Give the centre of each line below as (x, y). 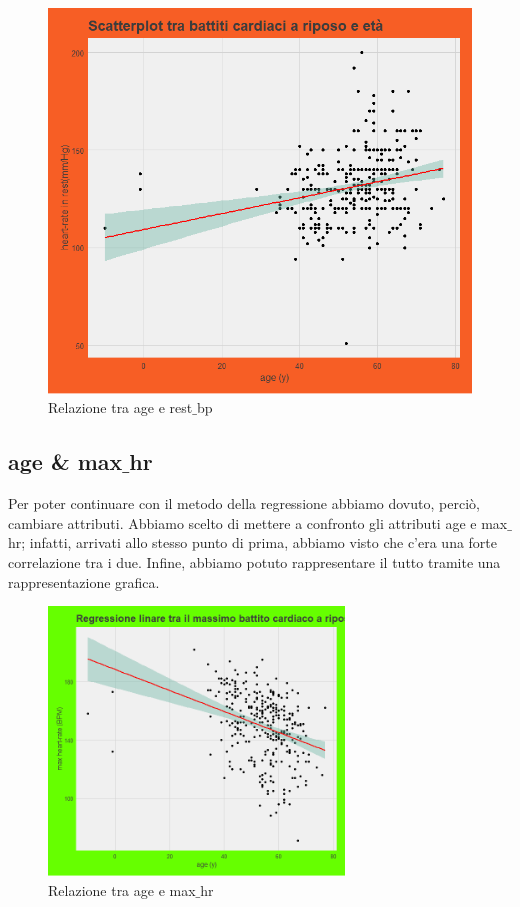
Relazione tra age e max (122, 889)
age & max (65, 461)
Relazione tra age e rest (120, 407)
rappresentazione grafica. (84, 581)
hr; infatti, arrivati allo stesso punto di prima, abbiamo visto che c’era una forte (253, 542)
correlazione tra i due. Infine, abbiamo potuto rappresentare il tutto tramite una (254, 561)
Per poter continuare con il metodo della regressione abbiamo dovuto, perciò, (244, 503)
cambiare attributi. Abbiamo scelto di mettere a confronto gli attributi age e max (258, 522)
